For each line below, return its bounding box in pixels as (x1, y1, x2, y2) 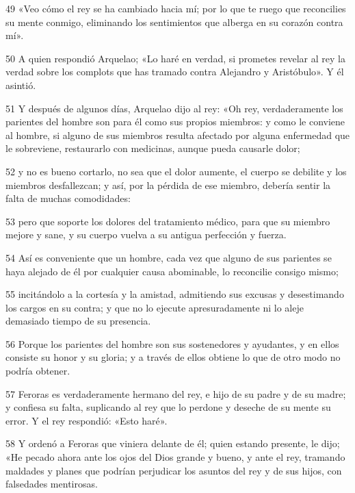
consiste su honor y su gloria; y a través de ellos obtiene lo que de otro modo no (5, 350, 341, 364)
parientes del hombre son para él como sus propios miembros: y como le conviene (5, 114, 345, 129)
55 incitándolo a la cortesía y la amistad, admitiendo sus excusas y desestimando (5, 287, 344, 301)
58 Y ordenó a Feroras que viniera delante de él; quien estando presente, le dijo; (5, 436, 340, 451)
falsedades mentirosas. (5, 477, 98, 491)
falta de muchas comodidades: (5, 191, 131, 205)
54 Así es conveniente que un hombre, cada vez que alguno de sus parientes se (5, 250, 332, 264)
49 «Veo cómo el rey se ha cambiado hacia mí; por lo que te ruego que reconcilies (5, 1, 346, 15)
